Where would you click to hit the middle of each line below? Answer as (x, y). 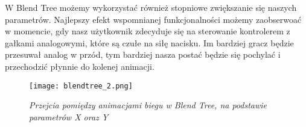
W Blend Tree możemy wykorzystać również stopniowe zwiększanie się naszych (151, 7)
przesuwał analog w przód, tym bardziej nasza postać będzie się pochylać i (143, 54)
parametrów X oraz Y (69, 116)
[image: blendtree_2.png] (81, 86)
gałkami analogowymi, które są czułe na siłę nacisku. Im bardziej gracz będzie (149, 42)
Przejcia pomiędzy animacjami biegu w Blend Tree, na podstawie (148, 105)
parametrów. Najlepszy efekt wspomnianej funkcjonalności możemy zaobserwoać (153, 19)
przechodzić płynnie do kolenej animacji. (80, 66)
